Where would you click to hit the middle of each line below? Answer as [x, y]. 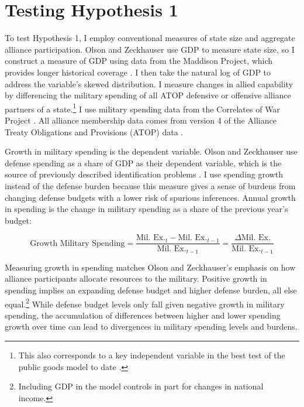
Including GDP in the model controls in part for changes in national [141, 386]
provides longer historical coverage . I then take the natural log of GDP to [138, 72]
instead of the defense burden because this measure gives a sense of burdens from [150, 185]
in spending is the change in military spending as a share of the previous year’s [146, 209]
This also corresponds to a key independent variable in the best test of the [152, 355]
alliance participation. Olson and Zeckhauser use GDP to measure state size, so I [150, 49]
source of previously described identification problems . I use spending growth [144, 174]
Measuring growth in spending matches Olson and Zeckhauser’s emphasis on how [150, 267]
